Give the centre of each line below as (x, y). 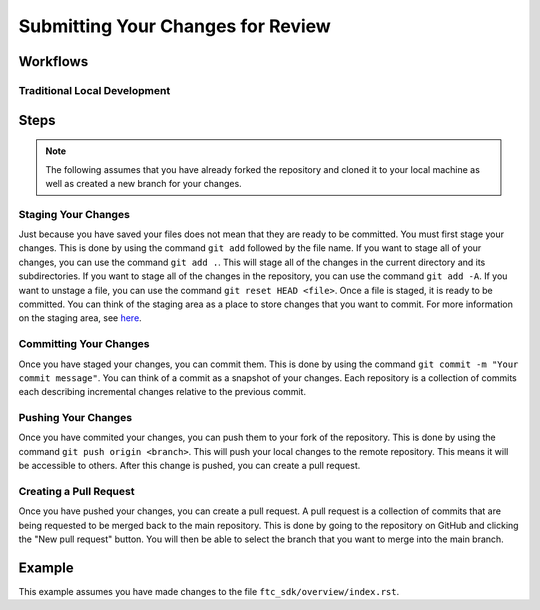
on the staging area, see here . (80, 318)
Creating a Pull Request (76, 492)
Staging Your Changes (74, 214)
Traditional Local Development (94, 90)
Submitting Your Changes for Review (175, 26)
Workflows (53, 61)
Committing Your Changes (84, 344)
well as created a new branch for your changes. (143, 183)
